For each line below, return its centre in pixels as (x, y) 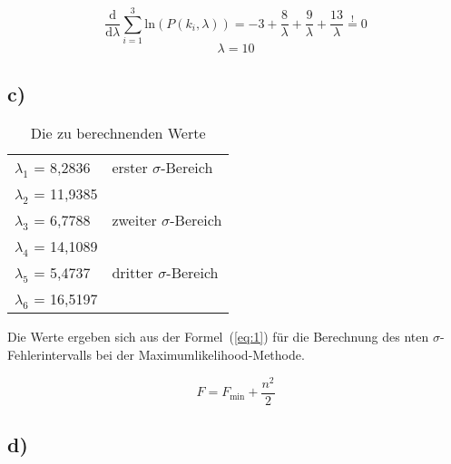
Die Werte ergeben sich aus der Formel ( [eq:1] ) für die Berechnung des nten (218, 337)
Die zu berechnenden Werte (118, 133)
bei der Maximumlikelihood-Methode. (200, 354)
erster (130, 168)
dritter (132, 273)
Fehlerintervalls (49, 354)
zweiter (134, 220)
